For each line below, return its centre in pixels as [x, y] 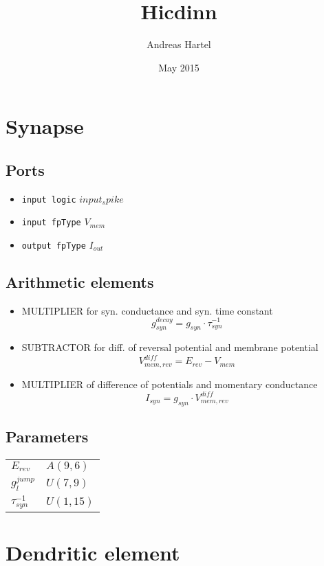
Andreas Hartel [179, 44]
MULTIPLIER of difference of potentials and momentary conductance [170, 384]
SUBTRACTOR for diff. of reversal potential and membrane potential [170, 347]
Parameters [47, 437]
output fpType [54, 246]
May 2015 [179, 67]
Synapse [45, 126]
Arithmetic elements [80, 282]
